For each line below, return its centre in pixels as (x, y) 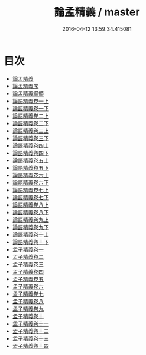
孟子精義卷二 (28, 256)
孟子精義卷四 (28, 271)
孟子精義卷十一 (30, 324)
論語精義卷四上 (30, 145)
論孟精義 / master (97, 12)
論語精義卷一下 (30, 108)
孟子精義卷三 (28, 264)
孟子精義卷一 (28, 249)
